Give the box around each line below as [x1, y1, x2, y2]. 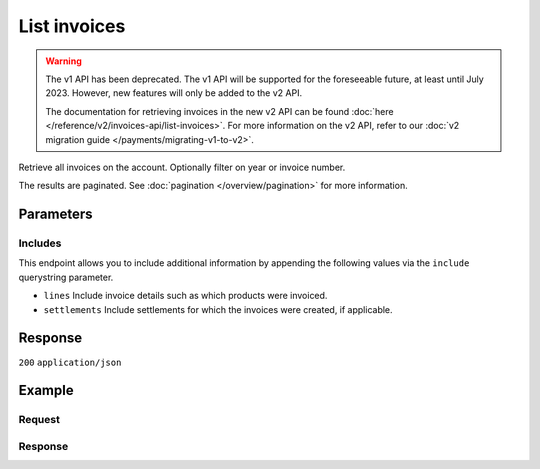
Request [18, 413, 60, 427]
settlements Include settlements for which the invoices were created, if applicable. [43, 303, 394, 315]
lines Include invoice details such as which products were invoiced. [43, 290, 328, 302]
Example [18, 382, 74, 399]
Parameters [18, 206, 93, 223]
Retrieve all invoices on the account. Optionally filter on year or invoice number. [18, 161, 346, 173]
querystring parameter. [18, 271, 114, 283]
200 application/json [18, 356, 122, 368]
